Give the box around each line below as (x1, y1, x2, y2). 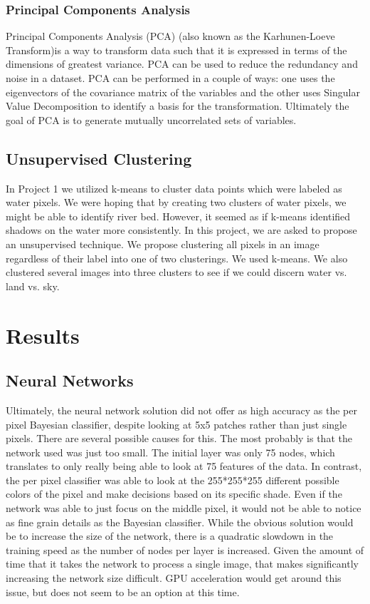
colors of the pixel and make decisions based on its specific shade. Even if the (6, 486, 342, 501)
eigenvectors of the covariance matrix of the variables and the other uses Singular (6, 84, 360, 99)
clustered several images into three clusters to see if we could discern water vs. (6, 265, 347, 280)
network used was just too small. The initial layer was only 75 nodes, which (6, 444, 335, 459)
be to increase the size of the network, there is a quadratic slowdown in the (6, 528, 334, 543)
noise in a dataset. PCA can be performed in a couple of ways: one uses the (6, 71, 335, 85)
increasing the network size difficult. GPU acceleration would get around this (6, 570, 342, 585)
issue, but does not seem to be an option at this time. (6, 584, 240, 599)
